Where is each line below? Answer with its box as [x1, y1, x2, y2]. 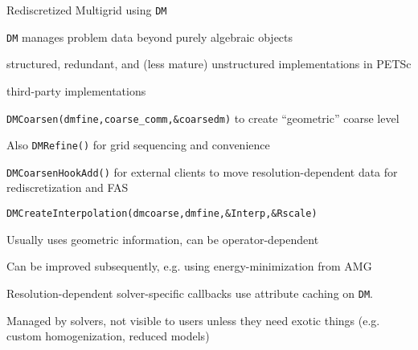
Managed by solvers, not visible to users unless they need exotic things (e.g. [6, 311, 380, 328]
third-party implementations [6, 82, 146, 99]
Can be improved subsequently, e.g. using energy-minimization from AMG [6, 258, 372, 275]
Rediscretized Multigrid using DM [6, 2, 167, 18]
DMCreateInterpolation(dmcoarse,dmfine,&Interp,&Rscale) [6, 208, 318, 220]
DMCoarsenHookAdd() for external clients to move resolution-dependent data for [6, 163, 398, 180]
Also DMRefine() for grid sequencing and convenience [6, 136, 270, 153]
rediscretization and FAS [6, 179, 129, 196]
